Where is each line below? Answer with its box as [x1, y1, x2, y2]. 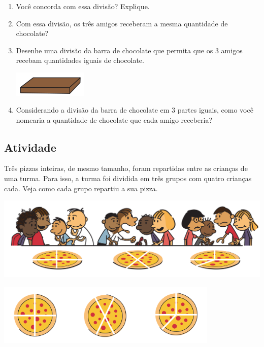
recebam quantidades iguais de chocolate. [16, 55, 144, 65]
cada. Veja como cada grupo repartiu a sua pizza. [4, 183, 158, 193]
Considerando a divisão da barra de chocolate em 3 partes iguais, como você [16, 105, 253, 115]
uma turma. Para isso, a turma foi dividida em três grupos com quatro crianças [4, 173, 252, 184]
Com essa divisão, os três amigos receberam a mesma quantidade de [16, 18, 228, 28]
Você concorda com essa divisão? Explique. [16, 1, 150, 11]
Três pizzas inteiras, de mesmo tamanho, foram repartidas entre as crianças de [4, 163, 248, 173]
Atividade [4, 139, 56, 155]
